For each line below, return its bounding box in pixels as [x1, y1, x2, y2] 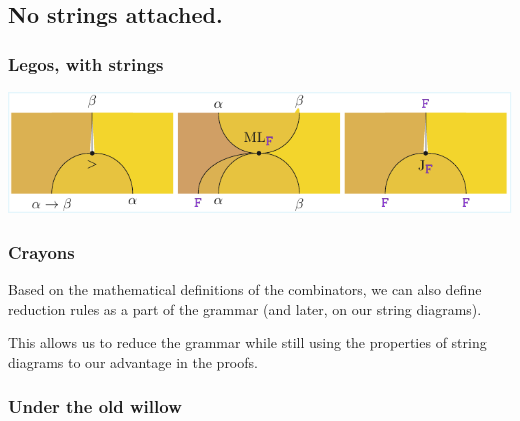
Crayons [8, 239, 75, 264]
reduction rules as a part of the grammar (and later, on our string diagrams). [8, 298, 482, 319]
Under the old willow [8, 394, 182, 419]
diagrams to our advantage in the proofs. [8, 351, 258, 372]
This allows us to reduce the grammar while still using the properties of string [8, 332, 487, 353]
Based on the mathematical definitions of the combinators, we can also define [8, 279, 482, 300]
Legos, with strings [8, 51, 164, 76]
